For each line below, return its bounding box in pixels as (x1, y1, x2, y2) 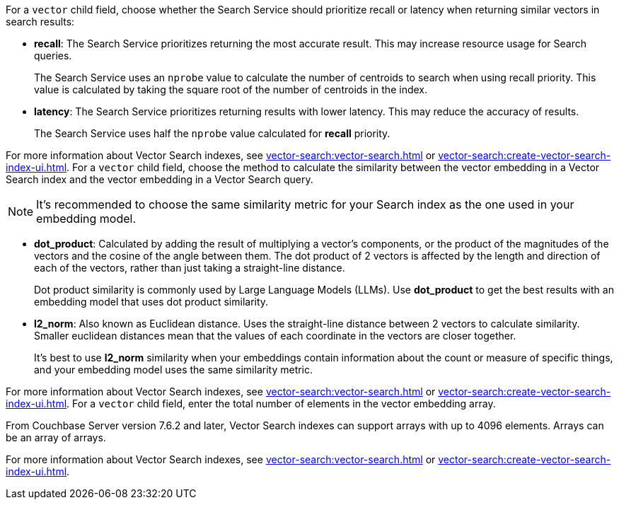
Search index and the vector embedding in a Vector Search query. (6, 173, 313, 185)
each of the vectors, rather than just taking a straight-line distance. (34, 262, 345, 274)
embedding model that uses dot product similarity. (34, 296, 269, 308)
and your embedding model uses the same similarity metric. (34, 364, 313, 376)
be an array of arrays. (6, 431, 106, 443)
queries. (34, 50, 72, 62)
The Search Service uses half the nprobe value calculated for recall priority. (34, 127, 391, 139)
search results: (6, 16, 75, 28)
